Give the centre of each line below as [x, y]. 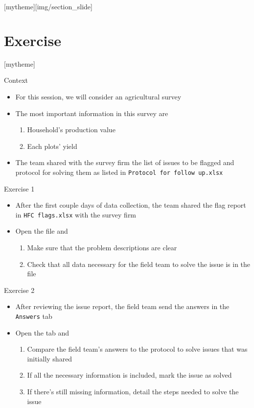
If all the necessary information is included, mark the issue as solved [129, 375]
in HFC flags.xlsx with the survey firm [76, 214]
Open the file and [42, 231]
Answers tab [34, 316]
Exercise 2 [19, 290]
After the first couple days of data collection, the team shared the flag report [131, 205]
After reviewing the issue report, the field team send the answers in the [122, 306]
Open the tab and [42, 332]
